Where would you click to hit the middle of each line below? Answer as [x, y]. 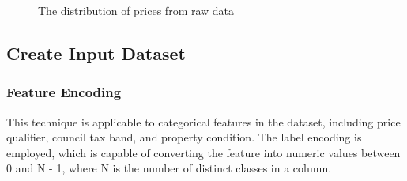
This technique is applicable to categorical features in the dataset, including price [203, 121]
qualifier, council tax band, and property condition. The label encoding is [184, 137]
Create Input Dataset [96, 53]
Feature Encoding [64, 92]
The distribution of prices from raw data [136, 10]
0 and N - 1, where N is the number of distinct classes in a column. [169, 168]
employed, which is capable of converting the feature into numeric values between [203, 152]
